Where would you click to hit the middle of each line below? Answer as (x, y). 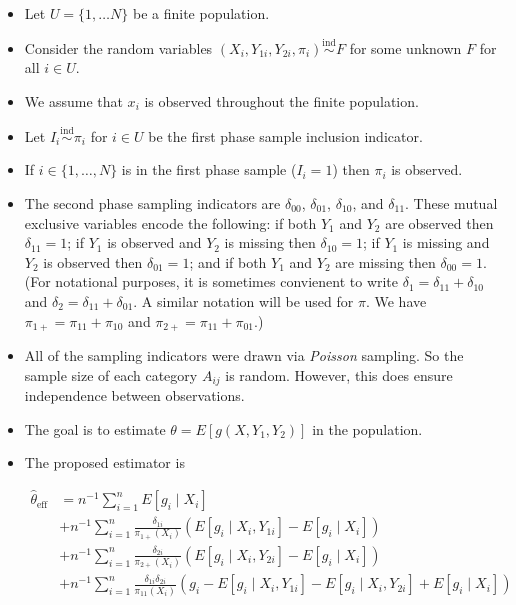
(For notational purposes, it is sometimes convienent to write (211, 281)
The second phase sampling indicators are (152, 203)
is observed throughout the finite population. (281, 101)
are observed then (439, 222)
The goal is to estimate (95, 428)
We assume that (73, 101)
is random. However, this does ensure (339, 374)
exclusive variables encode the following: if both (170, 222)
